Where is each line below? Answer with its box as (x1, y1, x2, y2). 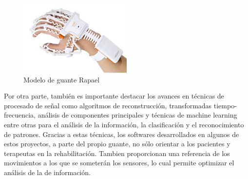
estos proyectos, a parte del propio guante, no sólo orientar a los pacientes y (4, 139, 230, 149)
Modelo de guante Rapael (23, 74, 100, 84)
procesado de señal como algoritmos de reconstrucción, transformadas (4, 100, 212, 110)
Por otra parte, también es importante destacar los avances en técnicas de (4, 91, 224, 101)
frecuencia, (4, 110, 36, 120)
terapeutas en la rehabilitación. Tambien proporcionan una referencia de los (4, 148, 230, 158)
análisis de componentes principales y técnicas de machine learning (38, 110, 237, 120)
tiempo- (213, 100, 237, 110)
